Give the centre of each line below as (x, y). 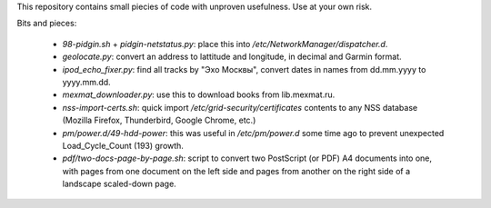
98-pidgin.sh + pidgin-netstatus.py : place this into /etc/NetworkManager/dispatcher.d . (225, 44)
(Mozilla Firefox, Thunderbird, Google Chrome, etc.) (159, 120)
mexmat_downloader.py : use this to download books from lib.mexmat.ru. (199, 94)
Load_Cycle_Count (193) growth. (123, 145)
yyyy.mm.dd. (86, 82)
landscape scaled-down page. (119, 184)
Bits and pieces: (47, 24)
